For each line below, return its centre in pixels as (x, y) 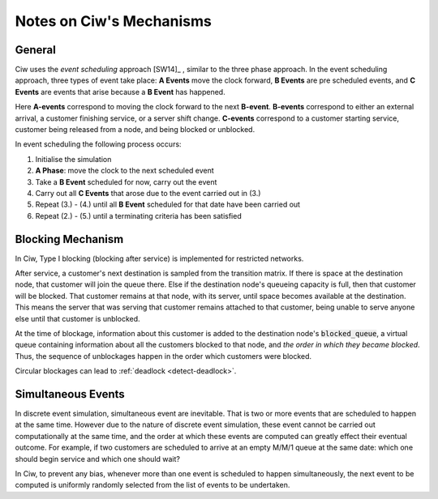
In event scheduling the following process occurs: (98, 144)
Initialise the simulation (73, 159)
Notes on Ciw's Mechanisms (114, 21)
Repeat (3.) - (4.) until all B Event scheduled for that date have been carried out (167, 205)
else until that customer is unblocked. (78, 318)
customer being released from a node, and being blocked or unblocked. (135, 130)
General (36, 50)
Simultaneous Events (70, 394)
